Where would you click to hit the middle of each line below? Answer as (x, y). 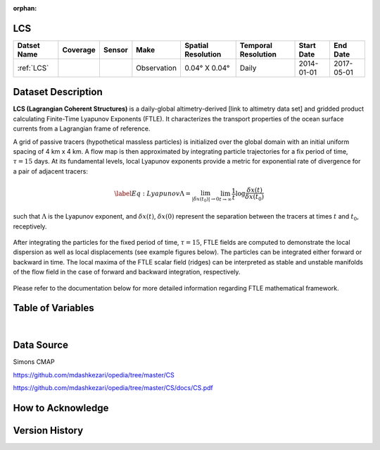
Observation (157, 68)
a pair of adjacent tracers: (50, 171)
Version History (48, 430)
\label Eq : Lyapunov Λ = (152, 194)
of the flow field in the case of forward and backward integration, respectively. (127, 272)
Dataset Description (58, 92)
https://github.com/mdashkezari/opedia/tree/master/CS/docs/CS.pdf (113, 388)
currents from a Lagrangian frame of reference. (82, 129)
